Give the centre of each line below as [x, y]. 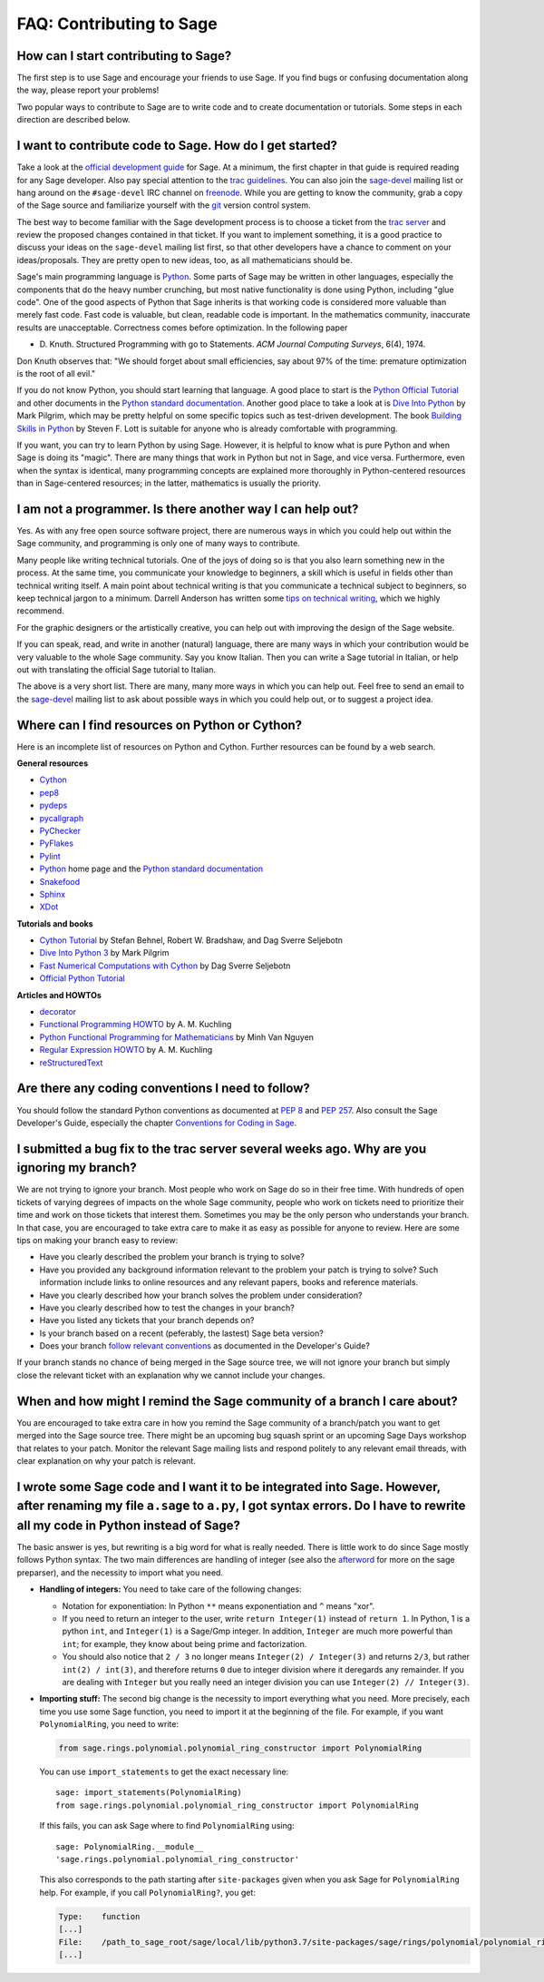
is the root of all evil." [56, 373]
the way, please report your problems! [88, 90]
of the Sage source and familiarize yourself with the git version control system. [164, 205]
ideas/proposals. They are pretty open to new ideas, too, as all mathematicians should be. [185, 260]
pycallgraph [62, 818]
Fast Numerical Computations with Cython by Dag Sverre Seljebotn [165, 966]
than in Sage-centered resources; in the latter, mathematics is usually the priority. [169, 483]
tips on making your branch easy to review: [97, 1240]
